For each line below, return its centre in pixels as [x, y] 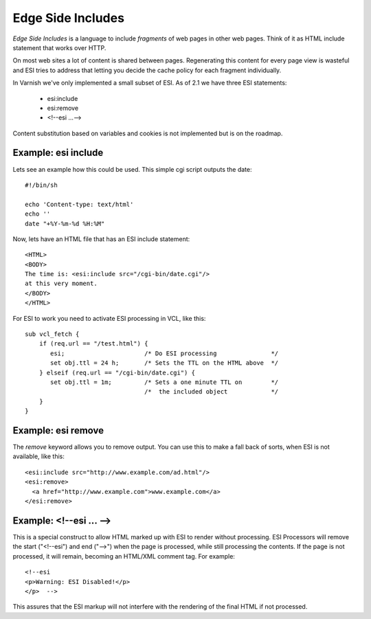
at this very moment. [61, 284]
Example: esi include [58, 153]
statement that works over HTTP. [59, 47]
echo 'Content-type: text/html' [79, 204]
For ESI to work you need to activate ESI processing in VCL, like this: [109, 318]
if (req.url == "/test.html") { [93, 344]
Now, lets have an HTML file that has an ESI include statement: [101, 239]
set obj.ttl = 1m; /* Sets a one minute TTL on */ [165, 382]
